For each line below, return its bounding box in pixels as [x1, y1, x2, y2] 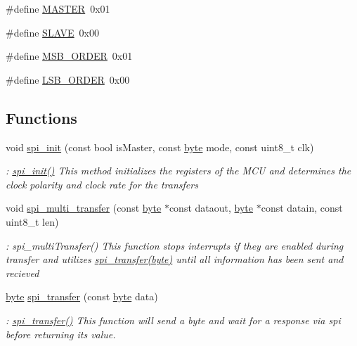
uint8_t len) [6, 214, 59, 229]
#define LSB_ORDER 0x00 [6, 72, 130, 86]
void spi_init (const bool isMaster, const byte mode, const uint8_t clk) [6, 139, 314, 154]
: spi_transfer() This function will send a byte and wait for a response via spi [6, 312, 341, 327]
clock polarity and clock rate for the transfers [6, 177, 198, 191]
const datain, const [261, 200, 343, 215]
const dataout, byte [169, 200, 253, 215]
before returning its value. [6, 326, 116, 341]
